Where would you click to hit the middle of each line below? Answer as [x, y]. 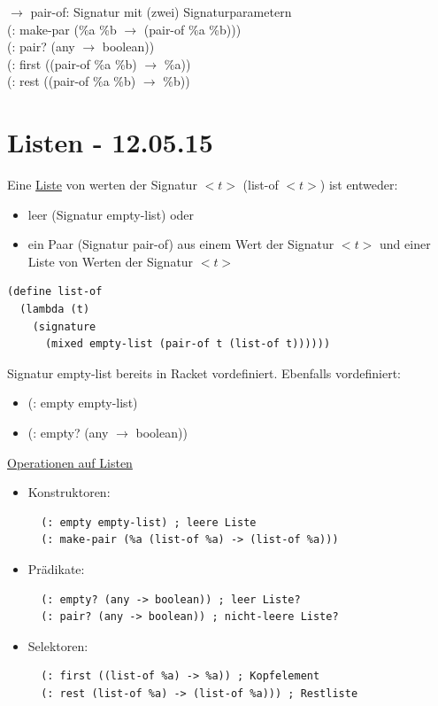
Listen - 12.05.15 [110, 142]
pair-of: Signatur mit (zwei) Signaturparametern [161, 12]
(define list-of [55, 292]
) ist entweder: [359, 185]
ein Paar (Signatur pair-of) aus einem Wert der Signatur [181, 244]
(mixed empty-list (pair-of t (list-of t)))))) [188, 344]
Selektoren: [58, 645]
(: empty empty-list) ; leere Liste [149, 522]
